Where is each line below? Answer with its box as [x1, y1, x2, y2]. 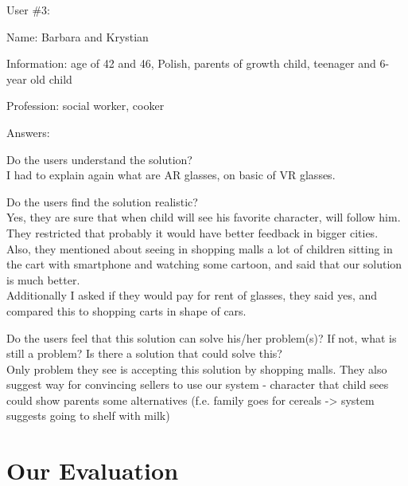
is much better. [6, 271, 80, 288]
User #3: [6, 2, 50, 18]
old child [30, 70, 72, 87]
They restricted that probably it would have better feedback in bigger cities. [6, 224, 379, 241]
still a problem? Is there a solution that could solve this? [6, 345, 282, 362]
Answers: [6, 123, 50, 140]
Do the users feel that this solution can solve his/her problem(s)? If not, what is [6, 329, 397, 346]
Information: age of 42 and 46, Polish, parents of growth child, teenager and [6, 55, 376, 72]
